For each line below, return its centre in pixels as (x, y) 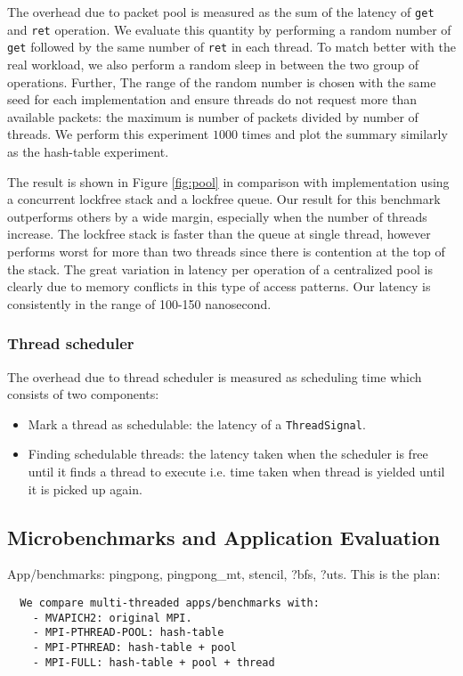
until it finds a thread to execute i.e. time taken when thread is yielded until (236, 471)
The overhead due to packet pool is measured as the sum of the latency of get (221, 12)
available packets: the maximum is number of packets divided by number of (213, 116)
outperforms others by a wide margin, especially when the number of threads (217, 216)
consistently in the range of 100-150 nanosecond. (139, 303)
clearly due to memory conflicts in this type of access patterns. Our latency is (219, 286)
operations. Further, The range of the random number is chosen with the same (222, 81)
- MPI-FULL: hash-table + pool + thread (154, 662)
